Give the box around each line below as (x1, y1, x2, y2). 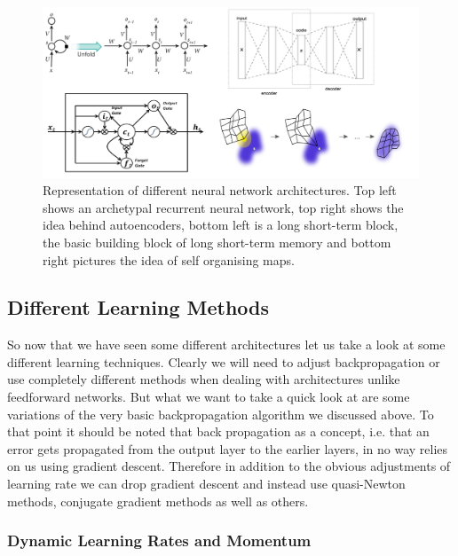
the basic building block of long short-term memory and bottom (43, 232, 391, 251)
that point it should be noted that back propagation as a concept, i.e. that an (7, 422, 430, 441)
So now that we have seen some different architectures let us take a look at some (7, 335, 446, 354)
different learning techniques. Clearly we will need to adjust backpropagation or (7, 352, 440, 371)
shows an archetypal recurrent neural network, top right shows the (43, 198, 404, 216)
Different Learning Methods (7, 294, 270, 321)
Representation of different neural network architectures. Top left (43, 181, 397, 200)
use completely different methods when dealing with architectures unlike (7, 370, 400, 388)
